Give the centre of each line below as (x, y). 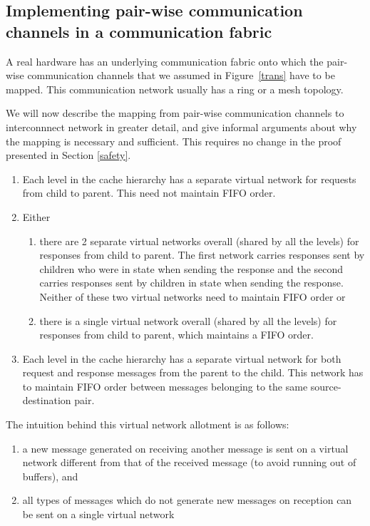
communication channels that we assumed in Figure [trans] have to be (181, 75)
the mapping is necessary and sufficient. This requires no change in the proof (174, 141)
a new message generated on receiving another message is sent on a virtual (185, 448)
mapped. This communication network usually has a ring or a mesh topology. (175, 89)
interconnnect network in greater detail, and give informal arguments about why (181, 127)
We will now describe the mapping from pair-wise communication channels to (175, 113)
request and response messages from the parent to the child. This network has (193, 372)
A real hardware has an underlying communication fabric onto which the (165, 61)
